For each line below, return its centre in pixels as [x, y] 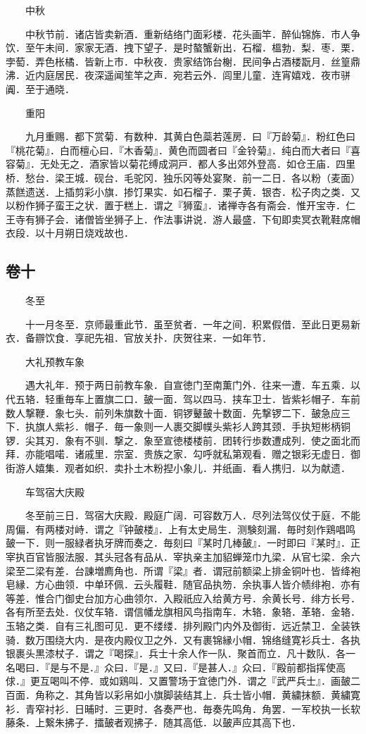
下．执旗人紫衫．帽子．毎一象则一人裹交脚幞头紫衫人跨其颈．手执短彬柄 [173, 427]
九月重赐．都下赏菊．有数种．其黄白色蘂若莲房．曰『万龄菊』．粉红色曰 [190, 136]
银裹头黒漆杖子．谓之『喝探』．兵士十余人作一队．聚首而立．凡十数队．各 [176, 653]
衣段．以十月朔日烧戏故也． [70, 233]
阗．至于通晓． [40, 88]
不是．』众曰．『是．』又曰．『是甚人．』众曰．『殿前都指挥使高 [207, 667]
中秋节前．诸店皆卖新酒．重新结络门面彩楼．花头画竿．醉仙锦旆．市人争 [193, 33]
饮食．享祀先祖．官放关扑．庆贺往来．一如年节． [158, 338]
